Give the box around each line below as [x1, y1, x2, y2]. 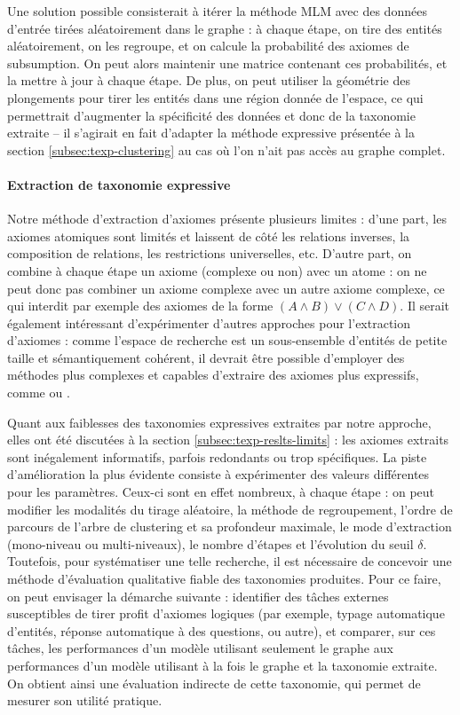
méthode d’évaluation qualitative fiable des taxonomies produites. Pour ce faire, [7, 570, 441, 588]
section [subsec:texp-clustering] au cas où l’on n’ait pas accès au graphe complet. [7, 140, 446, 159]
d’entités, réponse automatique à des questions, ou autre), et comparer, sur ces [7, 621, 436, 640]
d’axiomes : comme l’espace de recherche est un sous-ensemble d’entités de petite [7, 331, 448, 350]
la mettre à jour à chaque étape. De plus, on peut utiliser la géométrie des [7, 71, 410, 90]
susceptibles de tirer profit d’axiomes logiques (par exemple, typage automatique [7, 604, 445, 623]
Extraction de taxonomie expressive [7, 175, 231, 193]
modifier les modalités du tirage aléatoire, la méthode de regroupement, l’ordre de [7, 499, 453, 518]
